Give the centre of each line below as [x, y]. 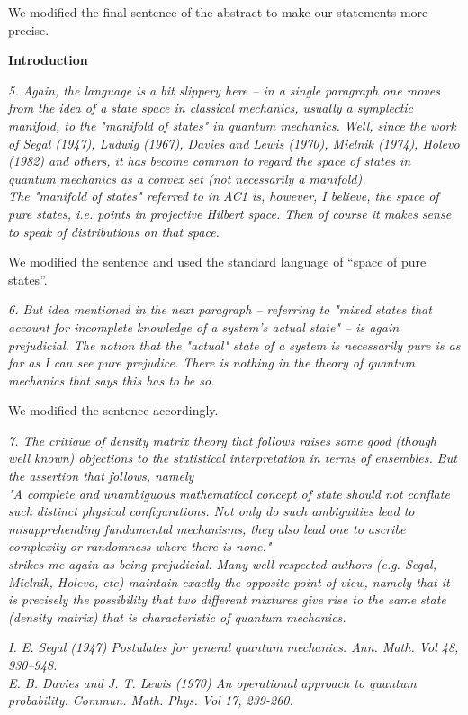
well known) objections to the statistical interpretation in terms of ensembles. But [233, 458]
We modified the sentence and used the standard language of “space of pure [217, 262]
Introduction [48, 60]
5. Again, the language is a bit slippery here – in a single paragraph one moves [224, 90]
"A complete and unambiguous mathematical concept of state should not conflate [229, 493]
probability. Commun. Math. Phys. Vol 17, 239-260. [151, 700]
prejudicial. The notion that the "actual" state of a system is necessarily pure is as [234, 344]
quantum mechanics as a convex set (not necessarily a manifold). [187, 178]
